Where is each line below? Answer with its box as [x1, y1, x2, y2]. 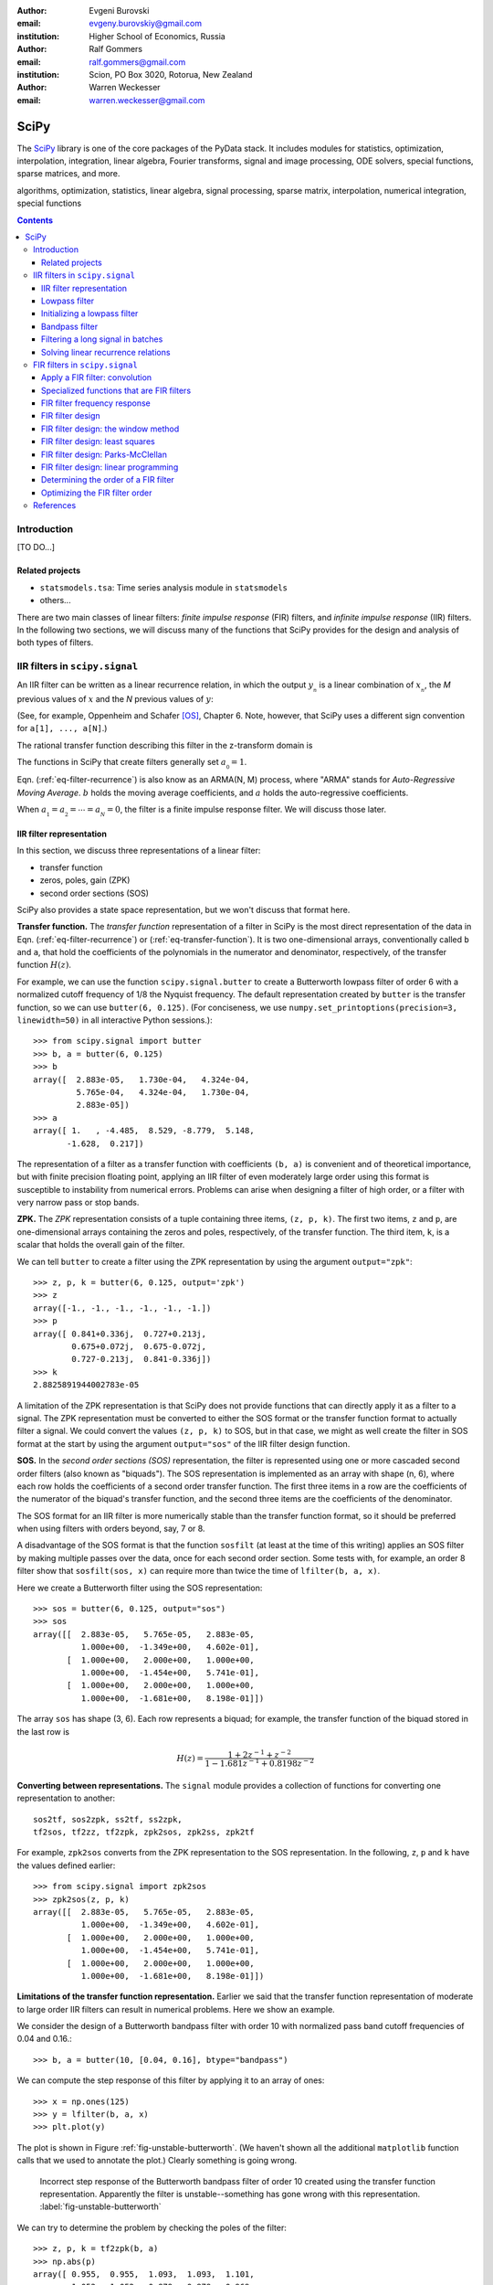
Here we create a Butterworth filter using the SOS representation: [16, 1582, 263, 1593]
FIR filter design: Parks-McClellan [41, 449, 168, 460]
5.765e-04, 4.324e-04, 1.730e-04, [76, 1087, 250, 1097]
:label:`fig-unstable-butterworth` [39, 2201, 162, 2212]
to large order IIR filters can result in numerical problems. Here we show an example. [16, 2003, 335, 2014]
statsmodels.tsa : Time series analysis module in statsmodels [39, 581, 288, 593]
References [33, 500, 77, 511]
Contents [16, 215, 54, 226]
